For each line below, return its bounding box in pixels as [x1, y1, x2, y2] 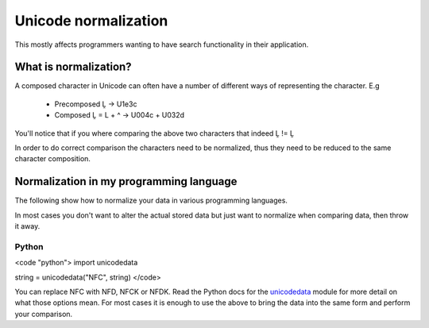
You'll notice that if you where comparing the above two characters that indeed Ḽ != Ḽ [14, 128, 294, 138]
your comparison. [14, 309, 73, 318]
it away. [14, 222, 41, 231]
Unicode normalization [14, 12, 168, 29]
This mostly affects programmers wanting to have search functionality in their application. [14, 40, 309, 49]
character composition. [14, 154, 91, 164]
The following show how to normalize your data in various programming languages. [14, 195, 288, 206]
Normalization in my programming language [14, 175, 238, 188]
